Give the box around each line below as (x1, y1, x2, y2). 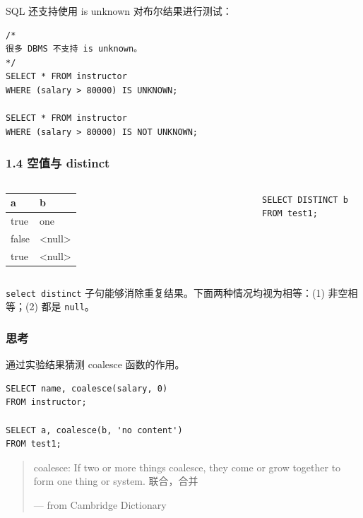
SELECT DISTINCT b (262, 194, 348, 205)
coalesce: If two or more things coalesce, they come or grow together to (33, 459, 341, 474)
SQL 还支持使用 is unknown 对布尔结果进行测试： (6, 4, 232, 18)
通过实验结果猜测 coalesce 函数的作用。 (6, 357, 185, 372)
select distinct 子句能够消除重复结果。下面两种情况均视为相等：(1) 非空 (6, 285, 348, 300)
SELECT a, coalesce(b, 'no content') (6, 425, 183, 435)
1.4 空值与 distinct (6, 154, 110, 172)
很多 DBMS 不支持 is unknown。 (6, 44, 143, 54)
